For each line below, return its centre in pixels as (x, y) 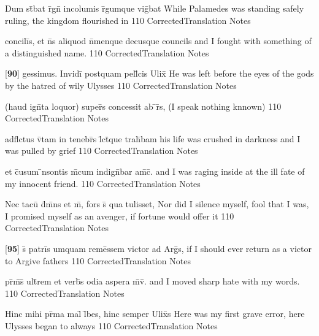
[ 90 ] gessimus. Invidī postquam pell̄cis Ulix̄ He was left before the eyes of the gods (159, 73)
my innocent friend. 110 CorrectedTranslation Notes (103, 183)
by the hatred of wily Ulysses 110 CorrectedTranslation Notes (121, 85)
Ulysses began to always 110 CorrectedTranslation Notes (111, 325)
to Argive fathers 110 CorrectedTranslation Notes (98, 260)
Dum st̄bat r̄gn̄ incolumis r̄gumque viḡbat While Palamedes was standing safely (155, 8)
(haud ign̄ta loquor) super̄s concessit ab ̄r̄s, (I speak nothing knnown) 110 (143, 106)
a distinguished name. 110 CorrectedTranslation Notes (107, 52)
